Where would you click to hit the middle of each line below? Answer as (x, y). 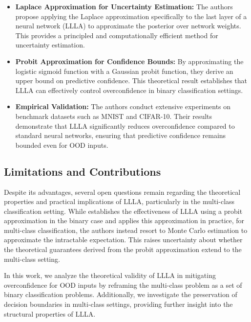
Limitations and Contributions (83, 171)
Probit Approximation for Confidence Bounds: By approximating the (129, 61)
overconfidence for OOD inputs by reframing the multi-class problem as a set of (123, 285)
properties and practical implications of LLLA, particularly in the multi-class (119, 201)
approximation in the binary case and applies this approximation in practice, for (124, 220)
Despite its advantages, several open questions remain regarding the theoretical (122, 192)
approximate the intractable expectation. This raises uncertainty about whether (123, 240)
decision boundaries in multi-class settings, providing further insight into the (118, 304)
